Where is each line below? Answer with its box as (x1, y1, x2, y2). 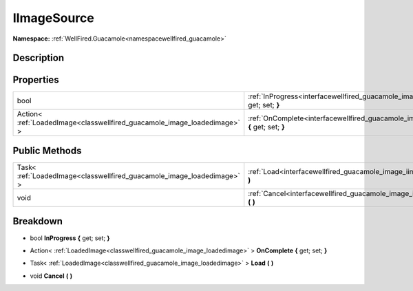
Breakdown (12, 215, 63, 227)
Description (12, 52, 65, 64)
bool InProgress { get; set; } (30, 234, 110, 242)
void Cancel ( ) (30, 272, 72, 280)
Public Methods (12, 144, 82, 156)
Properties (12, 74, 59, 86)
